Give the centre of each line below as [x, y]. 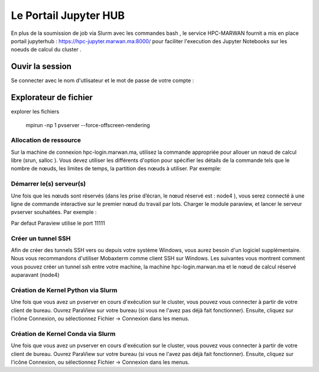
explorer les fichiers [35, 112]
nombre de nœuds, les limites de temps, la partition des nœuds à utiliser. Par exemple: [116, 169]
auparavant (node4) [35, 275]
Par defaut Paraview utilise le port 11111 [58, 223]
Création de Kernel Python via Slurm [64, 290]
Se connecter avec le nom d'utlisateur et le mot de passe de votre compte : [102, 80]
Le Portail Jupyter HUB [68, 15]
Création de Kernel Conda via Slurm [63, 334]
